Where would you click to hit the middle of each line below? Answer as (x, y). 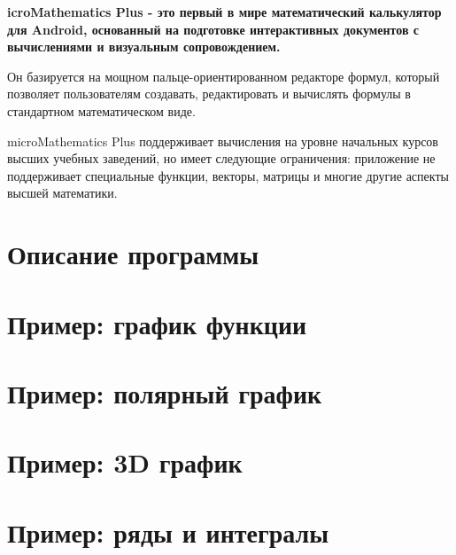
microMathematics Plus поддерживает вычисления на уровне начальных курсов (223, 141)
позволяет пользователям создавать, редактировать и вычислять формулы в (209, 94)
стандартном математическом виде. (101, 110)
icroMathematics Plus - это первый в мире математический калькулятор (224, 12)
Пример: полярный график (165, 392)
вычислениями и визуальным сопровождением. (144, 47)
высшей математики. (62, 193)
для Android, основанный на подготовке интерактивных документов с (213, 29)
